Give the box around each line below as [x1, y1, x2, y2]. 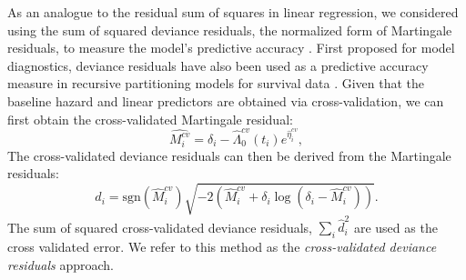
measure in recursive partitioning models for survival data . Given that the [7, 74, 425, 93]
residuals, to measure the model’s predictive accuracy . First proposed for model [7, 38, 455, 57]
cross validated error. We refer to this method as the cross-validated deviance [7, 237, 437, 256]
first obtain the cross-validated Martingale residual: [7, 109, 293, 128]
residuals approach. [7, 255, 115, 274]
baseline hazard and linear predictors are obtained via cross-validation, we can [7, 91, 444, 110]
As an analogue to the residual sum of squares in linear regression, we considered [7, 3, 459, 21]
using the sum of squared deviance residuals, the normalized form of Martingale [7, 20, 452, 39]
